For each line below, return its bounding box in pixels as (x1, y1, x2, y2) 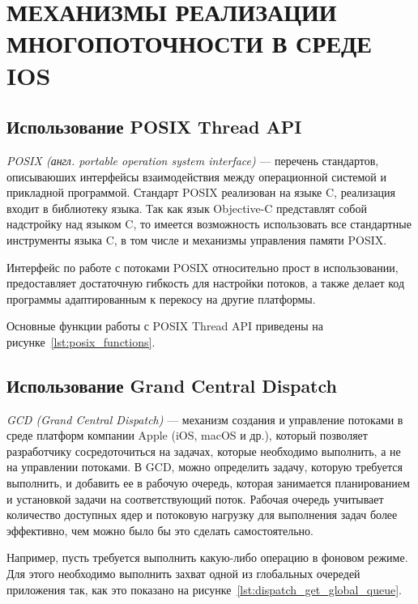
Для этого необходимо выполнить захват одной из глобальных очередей (6, 565, 360, 582)
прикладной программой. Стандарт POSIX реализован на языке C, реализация (6, 184, 396, 201)
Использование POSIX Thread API (6, 114, 302, 139)
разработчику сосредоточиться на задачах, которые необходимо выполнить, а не (6, 442, 401, 459)
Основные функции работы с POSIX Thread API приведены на (6, 317, 323, 334)
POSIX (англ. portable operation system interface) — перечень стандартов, (6, 151, 379, 168)
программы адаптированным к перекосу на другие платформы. (6, 290, 316, 307)
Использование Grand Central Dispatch (6, 372, 337, 398)
